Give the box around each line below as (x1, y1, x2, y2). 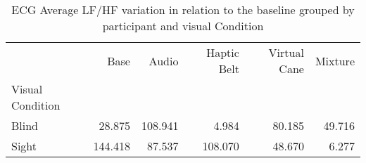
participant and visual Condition (102, 18, 264, 34)
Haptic (206, 44, 239, 60)
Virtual (268, 44, 304, 60)
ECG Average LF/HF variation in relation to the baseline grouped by (11, 1, 355, 18)
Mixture (315, 52, 355, 69)
